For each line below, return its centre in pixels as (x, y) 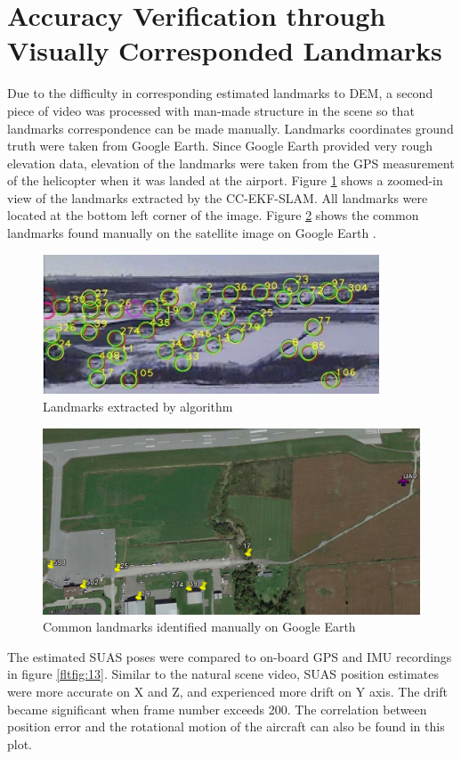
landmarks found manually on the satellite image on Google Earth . (192, 233)
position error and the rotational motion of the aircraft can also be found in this (226, 726)
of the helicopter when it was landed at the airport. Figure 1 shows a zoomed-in (225, 180)
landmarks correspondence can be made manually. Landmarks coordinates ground (230, 128)
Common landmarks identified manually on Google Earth (199, 627)
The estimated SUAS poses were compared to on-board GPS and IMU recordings (230, 656)
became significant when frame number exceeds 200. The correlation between (217, 709)
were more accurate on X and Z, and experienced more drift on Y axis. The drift (227, 691)
